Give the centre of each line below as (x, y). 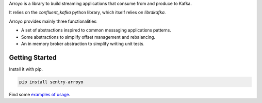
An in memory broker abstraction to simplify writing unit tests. (83, 44)
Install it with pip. (26, 69)
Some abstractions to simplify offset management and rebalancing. (88, 37)
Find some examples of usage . (40, 94)
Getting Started (33, 57)
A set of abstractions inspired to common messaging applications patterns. (96, 30)
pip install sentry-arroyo (51, 82)
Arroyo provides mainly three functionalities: (53, 21)
